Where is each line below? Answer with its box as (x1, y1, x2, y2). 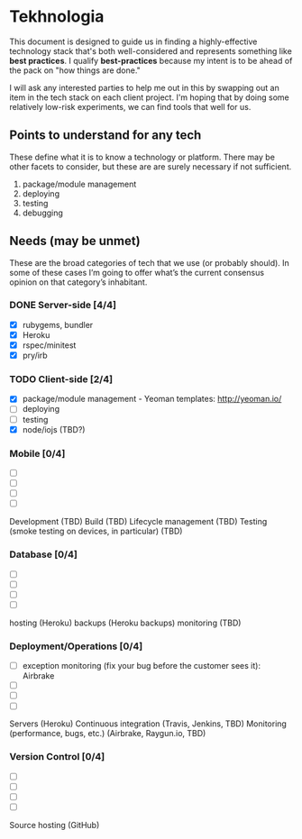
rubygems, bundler (22, 319, 94, 330)
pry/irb (22, 350, 48, 361)
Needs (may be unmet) (9, 233, 142, 249)
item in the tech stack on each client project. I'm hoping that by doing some (9, 92, 290, 103)
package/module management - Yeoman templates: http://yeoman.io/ (22, 394, 282, 405)
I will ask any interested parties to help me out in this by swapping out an (9, 82, 279, 93)
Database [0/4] (9, 548, 78, 561)
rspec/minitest (22, 340, 77, 351)
